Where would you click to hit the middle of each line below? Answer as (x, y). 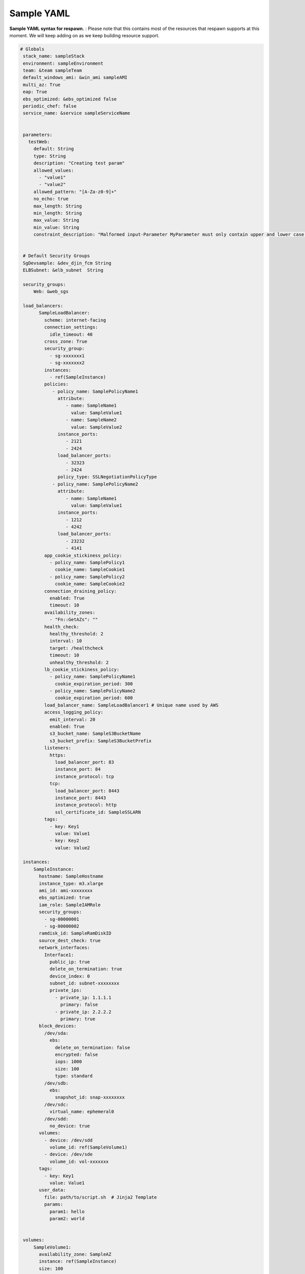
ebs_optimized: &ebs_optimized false (70, 99)
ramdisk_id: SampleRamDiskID (75, 933)
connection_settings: (71, 327)
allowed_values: (54, 170)
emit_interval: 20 (72, 719)
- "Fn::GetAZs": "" (74, 620)
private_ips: (66, 990)
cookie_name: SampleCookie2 (90, 584)
